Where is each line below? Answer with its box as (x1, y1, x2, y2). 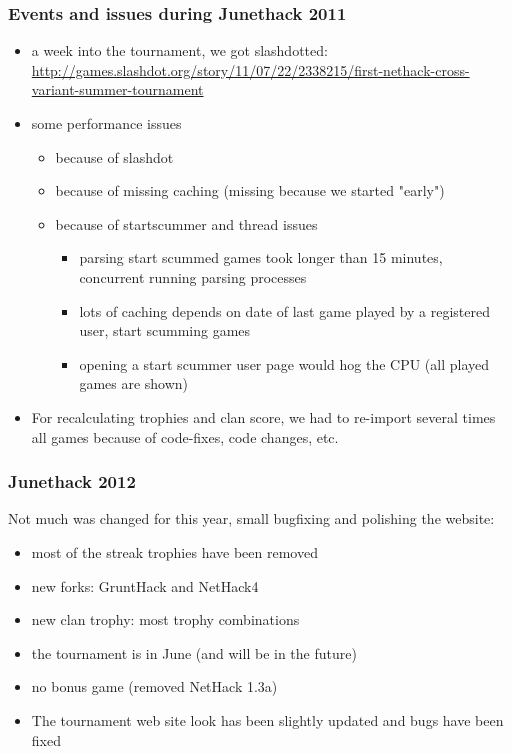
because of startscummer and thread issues (55, 213, 318, 234)
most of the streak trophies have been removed (31, 541, 318, 562)
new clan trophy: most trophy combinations (31, 609, 300, 630)
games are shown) (79, 373, 189, 394)
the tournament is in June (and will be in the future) (31, 642, 357, 663)
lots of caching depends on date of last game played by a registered (79, 300, 491, 321)
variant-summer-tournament (31, 79, 204, 100)
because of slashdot (55, 146, 174, 167)
